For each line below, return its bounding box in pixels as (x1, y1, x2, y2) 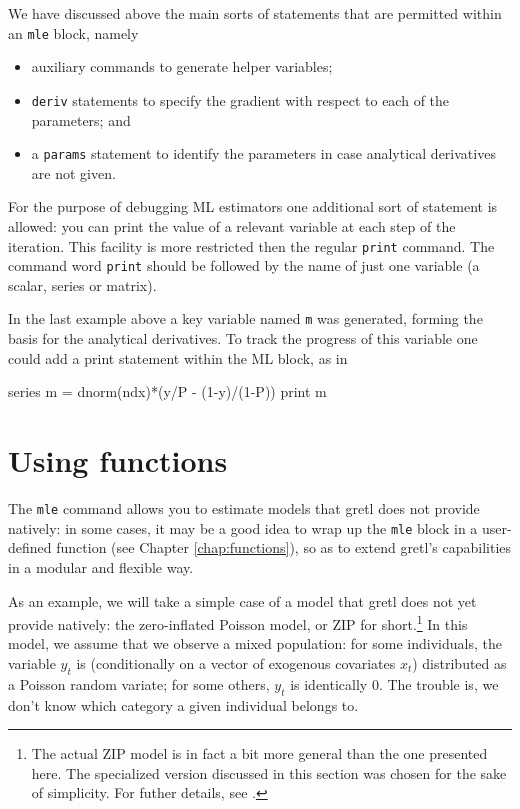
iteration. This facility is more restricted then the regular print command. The (8, 235, 495, 256)
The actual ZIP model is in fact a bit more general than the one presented (31, 743, 488, 764)
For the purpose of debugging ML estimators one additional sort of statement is (8, 196, 498, 217)
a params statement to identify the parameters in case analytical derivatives (31, 143, 496, 164)
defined (8, 537, 52, 558)
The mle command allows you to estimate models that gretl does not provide (8, 498, 480, 518)
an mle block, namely (8, 22, 139, 43)
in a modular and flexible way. (8, 556, 194, 577)
